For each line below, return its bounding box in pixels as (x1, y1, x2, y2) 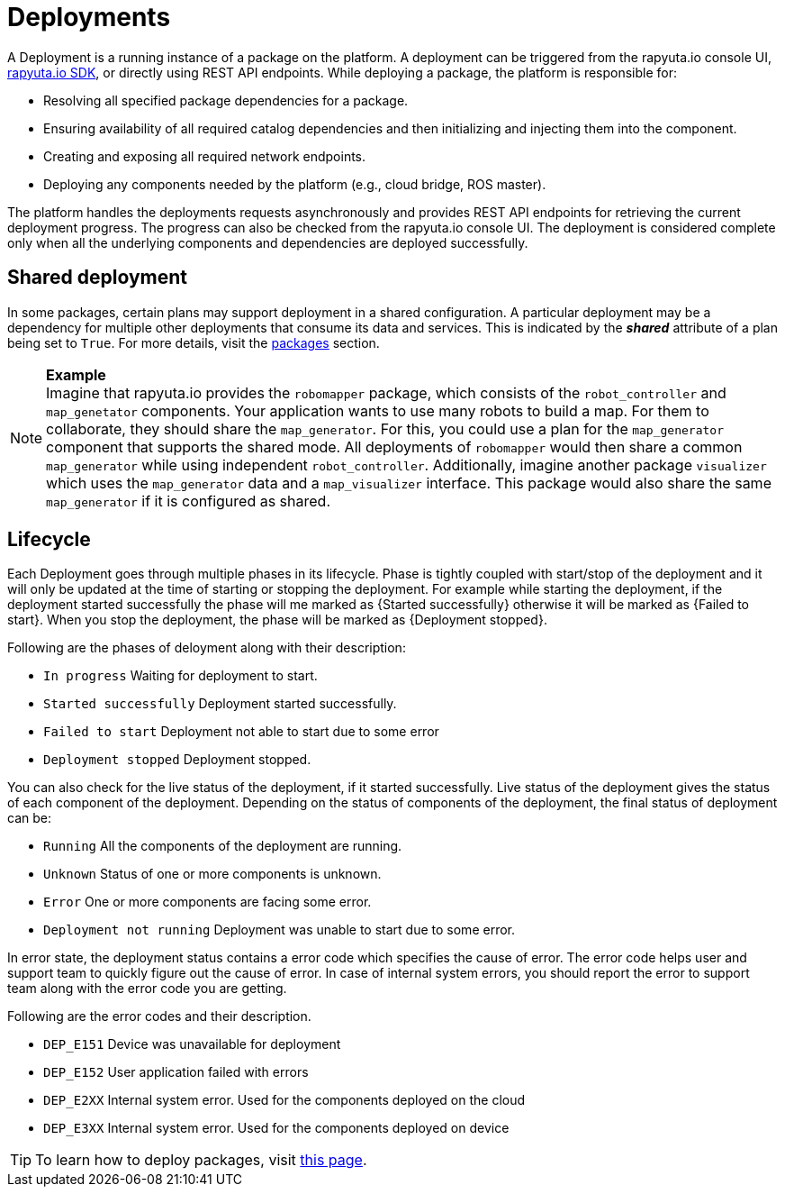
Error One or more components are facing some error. (43, 894, 372, 910)
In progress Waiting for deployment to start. (43, 668, 318, 684)
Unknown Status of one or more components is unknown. (43, 866, 382, 882)
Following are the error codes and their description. (7, 1008, 311, 1025)
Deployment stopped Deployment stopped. (43, 752, 311, 768)
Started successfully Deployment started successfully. (43, 696, 397, 712)
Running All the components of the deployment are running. (43, 838, 402, 854)
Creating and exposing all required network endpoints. (43, 148, 366, 164)
